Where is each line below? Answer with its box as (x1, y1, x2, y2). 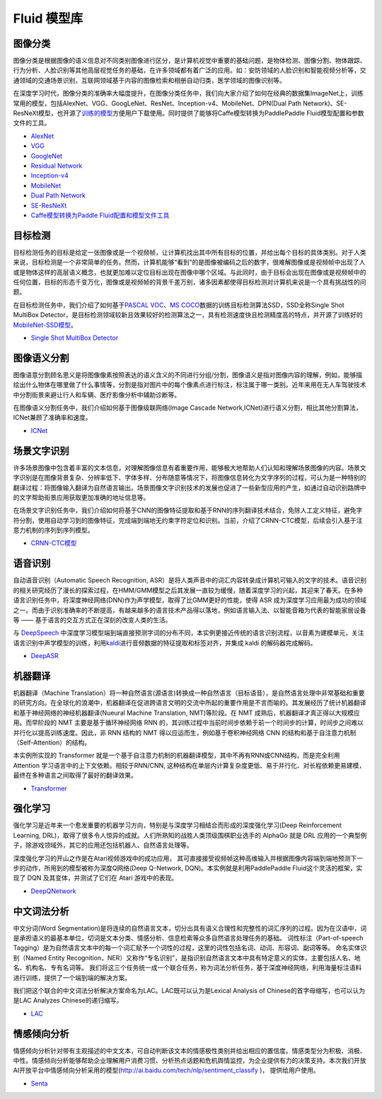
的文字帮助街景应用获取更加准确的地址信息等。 (13, 493, 150, 502)
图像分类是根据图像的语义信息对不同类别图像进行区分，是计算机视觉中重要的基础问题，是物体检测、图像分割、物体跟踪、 (13, 57, 366, 65)
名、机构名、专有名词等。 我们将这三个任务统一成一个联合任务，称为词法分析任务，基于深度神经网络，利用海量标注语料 (13, 963, 362, 972)
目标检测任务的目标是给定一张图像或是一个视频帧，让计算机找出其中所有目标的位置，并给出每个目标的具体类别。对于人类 (13, 248, 366, 256)
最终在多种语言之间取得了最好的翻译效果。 (13, 771, 137, 780)
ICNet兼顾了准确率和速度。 (13, 413, 92, 422)
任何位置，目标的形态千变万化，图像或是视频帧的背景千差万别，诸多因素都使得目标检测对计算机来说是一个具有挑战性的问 (13, 278, 366, 286)
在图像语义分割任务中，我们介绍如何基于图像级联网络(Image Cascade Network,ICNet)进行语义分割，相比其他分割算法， (13, 403, 362, 412)
